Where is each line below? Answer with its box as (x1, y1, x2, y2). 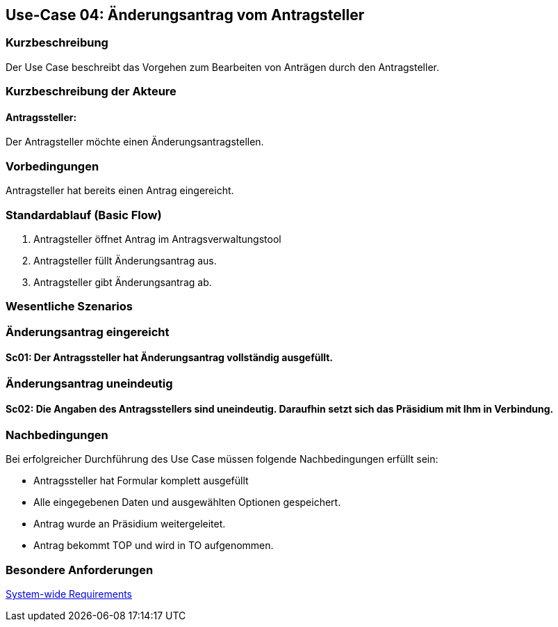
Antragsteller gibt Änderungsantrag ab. (33, 276, 212, 288)
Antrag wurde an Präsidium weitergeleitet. (33, 518, 226, 530)
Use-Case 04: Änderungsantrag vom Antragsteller (6, 6, 365, 24)
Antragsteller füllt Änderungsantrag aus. (33, 254, 217, 267)
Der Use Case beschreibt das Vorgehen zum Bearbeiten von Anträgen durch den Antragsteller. (6, 61, 439, 73)
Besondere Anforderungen (6, 562, 154, 577)
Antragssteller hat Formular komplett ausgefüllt (33, 475, 249, 487)
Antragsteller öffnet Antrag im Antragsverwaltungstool (33, 232, 281, 245)
